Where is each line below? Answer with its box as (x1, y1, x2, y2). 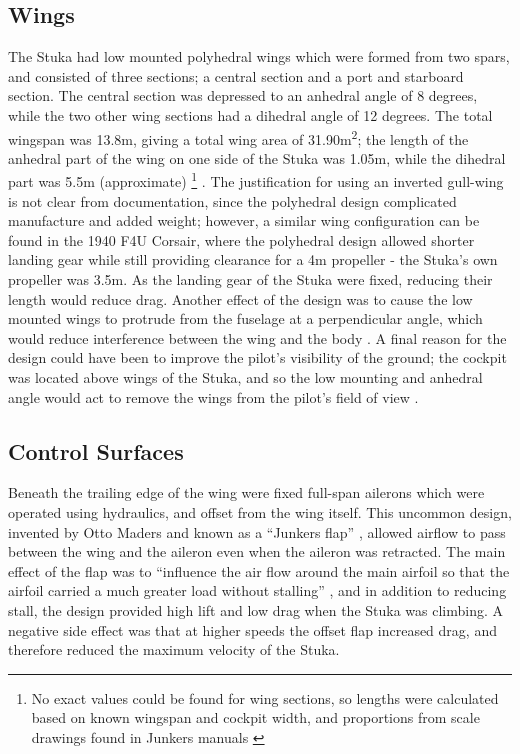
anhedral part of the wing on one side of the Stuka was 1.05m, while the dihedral (8, 147, 506, 168)
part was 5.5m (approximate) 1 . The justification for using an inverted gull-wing (8, 168, 504, 192)
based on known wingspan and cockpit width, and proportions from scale (31, 707, 480, 728)
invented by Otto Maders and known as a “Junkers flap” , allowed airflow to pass (8, 521, 506, 542)
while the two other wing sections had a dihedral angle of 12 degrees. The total (8, 104, 493, 125)
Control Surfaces (8, 435, 184, 466)
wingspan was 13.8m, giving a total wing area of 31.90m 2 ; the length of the (8, 125, 469, 149)
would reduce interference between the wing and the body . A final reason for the (8, 327, 507, 348)
